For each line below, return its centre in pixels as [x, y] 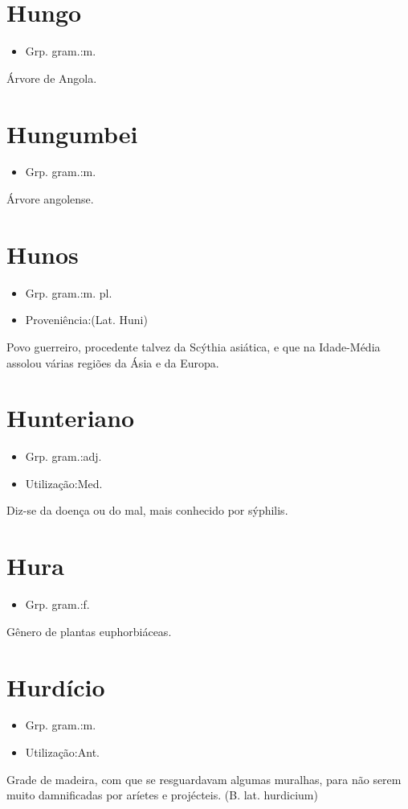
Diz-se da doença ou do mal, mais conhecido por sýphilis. [147, 510]
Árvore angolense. [50, 199]
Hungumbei [72, 133]
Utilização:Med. [64, 483]
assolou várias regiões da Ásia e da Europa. [113, 362]
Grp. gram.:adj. [63, 456]
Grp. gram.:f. [57, 604]
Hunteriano [71, 418]
